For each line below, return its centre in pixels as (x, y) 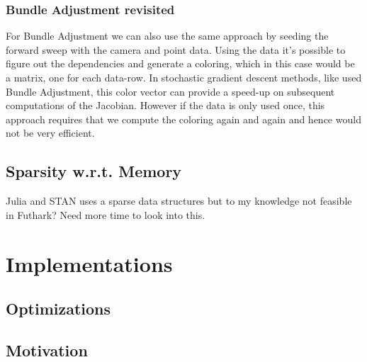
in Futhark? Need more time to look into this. (106, 214)
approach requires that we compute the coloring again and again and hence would (183, 119)
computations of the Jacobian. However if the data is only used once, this (165, 105)
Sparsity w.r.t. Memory (94, 171)
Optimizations (58, 309)
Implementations (89, 263)
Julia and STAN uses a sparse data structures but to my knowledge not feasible (179, 201)
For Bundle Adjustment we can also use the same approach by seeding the (167, 36)
